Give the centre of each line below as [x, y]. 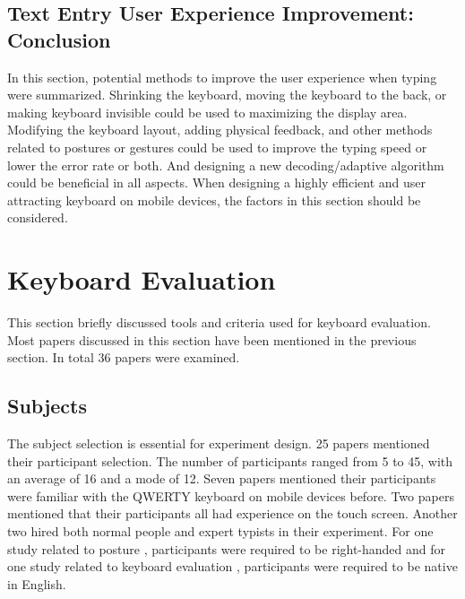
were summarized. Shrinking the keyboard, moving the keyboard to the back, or [227, 95]
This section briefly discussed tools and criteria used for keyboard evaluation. [219, 322]
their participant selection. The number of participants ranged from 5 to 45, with [230, 460]
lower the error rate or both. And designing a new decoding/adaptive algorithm [226, 165]
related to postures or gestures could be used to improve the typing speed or [217, 147]
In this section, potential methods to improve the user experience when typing [222, 77]
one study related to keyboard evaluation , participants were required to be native [232, 566]
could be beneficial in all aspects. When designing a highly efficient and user [217, 182]
